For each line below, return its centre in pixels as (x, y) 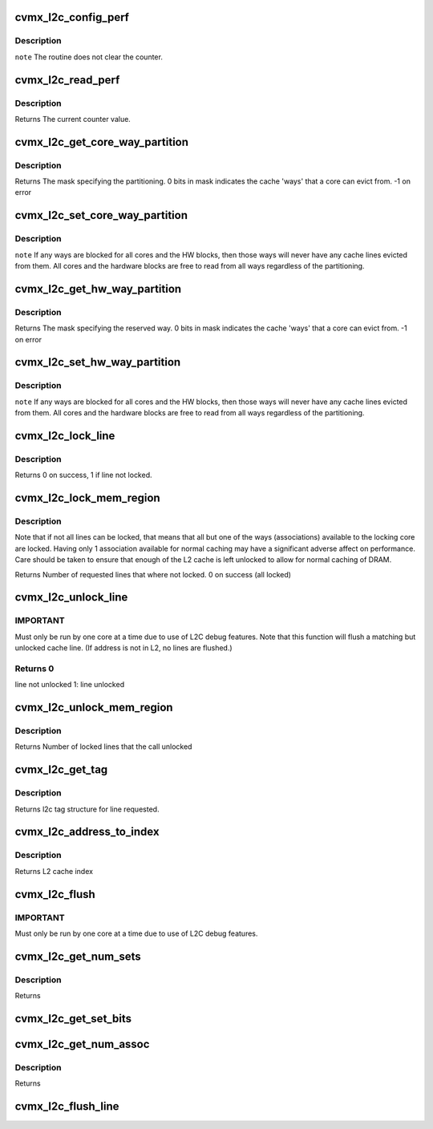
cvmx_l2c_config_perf (72, 17)
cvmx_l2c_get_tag (61, 770)
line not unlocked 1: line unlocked (69, 685)
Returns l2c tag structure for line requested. (87, 809)
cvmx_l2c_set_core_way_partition (101, 215)
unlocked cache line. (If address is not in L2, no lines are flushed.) (123, 648)
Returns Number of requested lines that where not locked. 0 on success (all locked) (153, 574)
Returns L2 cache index (54, 871)
